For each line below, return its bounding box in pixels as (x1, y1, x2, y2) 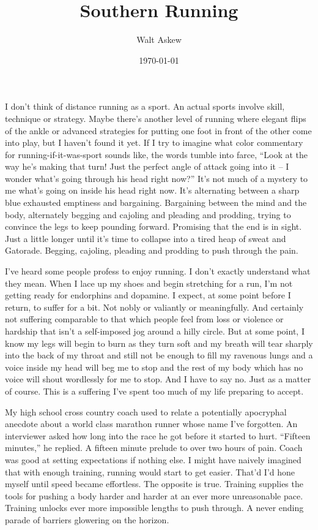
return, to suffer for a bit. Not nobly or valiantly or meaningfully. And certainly (5, 300, 304, 313)
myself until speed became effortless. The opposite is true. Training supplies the (5, 477, 303, 490)
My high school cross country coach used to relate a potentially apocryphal (5, 405, 287, 418)
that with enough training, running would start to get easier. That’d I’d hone (5, 465, 295, 478)
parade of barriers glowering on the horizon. (5, 513, 169, 526)
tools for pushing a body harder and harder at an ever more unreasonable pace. (5, 489, 303, 502)
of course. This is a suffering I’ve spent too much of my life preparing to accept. (5, 384, 304, 397)
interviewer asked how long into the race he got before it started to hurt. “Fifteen (5, 429, 311, 442)
